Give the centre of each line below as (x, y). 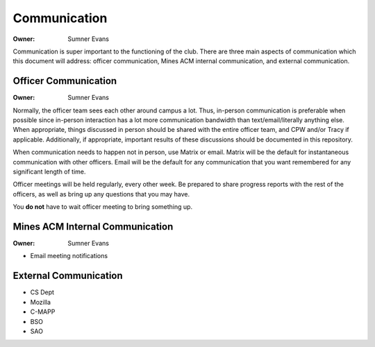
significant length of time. (49, 171)
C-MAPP (43, 312)
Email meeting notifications (69, 256)
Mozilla (41, 302)
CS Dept (42, 292)
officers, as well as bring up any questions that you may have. (101, 194)
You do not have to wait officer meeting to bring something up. (103, 207)
